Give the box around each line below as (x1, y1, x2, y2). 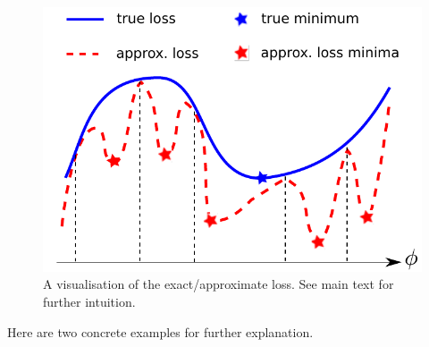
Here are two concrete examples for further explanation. (7, 322, 314, 341)
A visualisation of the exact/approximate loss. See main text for (43, 275, 394, 293)
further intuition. (43, 292, 136, 310)
